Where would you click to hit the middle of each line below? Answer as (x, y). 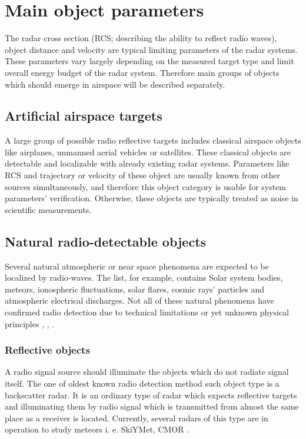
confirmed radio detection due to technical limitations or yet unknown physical (147, 312)
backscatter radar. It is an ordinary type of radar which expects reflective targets (151, 395)
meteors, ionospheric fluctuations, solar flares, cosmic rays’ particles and (135, 289)
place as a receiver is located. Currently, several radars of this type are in (137, 418)
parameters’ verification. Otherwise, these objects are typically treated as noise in (152, 198)
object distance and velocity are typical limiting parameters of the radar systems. (151, 49)
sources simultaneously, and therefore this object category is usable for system (146, 186)
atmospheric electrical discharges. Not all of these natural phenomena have (139, 300)
